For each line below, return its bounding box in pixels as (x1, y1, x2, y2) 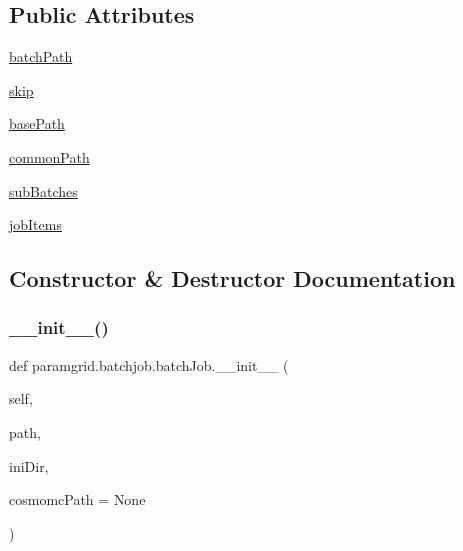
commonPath (9, 146, 90, 167)
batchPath (9, 46, 73, 67)
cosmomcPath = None (9, 489, 146, 510)
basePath (9, 113, 65, 134)
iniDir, (9, 455, 49, 476)
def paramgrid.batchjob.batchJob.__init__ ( (9, 354, 289, 375)
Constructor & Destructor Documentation (9, 263, 456, 294)
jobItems (9, 214, 62, 235)
